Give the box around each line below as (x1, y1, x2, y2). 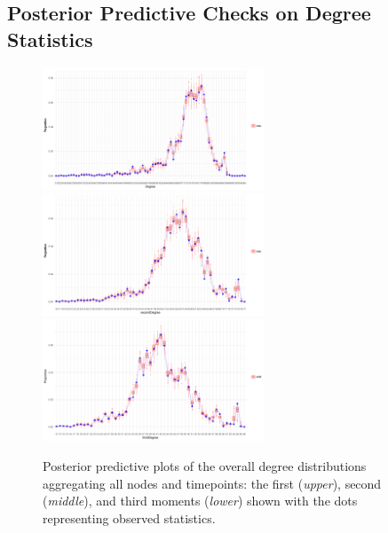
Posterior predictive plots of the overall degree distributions (43, 456, 367, 474)
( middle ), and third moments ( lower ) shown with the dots (43, 491, 358, 510)
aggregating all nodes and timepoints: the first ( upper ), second (43, 474, 382, 492)
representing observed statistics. (43, 508, 216, 527)
